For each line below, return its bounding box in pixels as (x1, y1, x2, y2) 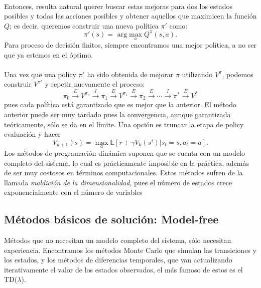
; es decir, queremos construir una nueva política (10, 20, 159, 31)
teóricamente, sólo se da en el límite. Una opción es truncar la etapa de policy (4, 119, 244, 129)
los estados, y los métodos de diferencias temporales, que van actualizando (4, 254, 232, 265)
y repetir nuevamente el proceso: (45, 79, 145, 89)
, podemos (222, 69, 253, 79)
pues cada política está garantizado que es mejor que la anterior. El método (4, 99, 236, 110)
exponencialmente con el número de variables (4, 187, 143, 197)
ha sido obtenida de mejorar (87, 69, 174, 79)
